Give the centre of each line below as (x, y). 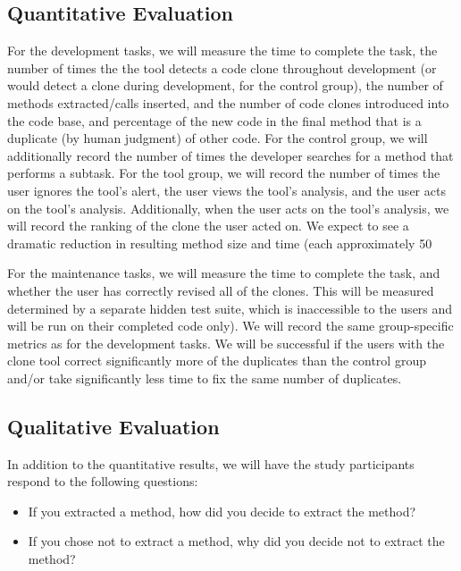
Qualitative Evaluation (113, 426)
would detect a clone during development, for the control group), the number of (225, 85)
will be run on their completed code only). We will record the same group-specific (230, 326)
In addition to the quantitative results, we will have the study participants (211, 463)
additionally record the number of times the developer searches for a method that (230, 155)
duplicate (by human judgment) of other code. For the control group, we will (218, 138)
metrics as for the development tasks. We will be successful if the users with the (226, 343)
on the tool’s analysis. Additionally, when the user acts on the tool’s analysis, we (228, 208)
